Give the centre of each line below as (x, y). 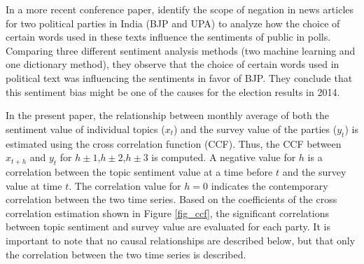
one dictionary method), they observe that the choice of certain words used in (173, 64)
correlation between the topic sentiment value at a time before (139, 171)
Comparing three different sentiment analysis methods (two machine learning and (181, 50)
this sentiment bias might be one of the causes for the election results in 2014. (173, 91)
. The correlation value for (125, 185)
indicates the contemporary (269, 185)
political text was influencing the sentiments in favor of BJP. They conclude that (179, 77)
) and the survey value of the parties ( (255, 128)
